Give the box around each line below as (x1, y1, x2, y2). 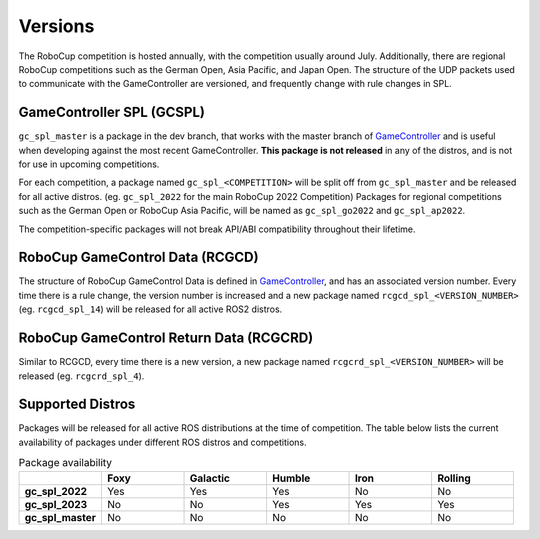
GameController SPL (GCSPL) (18, 104, 205, 121)
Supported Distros (18, 396, 136, 413)
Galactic (189, 471, 230, 485)
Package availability (18, 456, 113, 470)
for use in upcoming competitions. (18, 158, 160, 170)
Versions (18, 15, 95, 37)
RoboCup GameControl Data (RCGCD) (18, 249, 259, 266)
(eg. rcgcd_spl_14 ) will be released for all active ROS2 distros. (18, 303, 283, 315)
